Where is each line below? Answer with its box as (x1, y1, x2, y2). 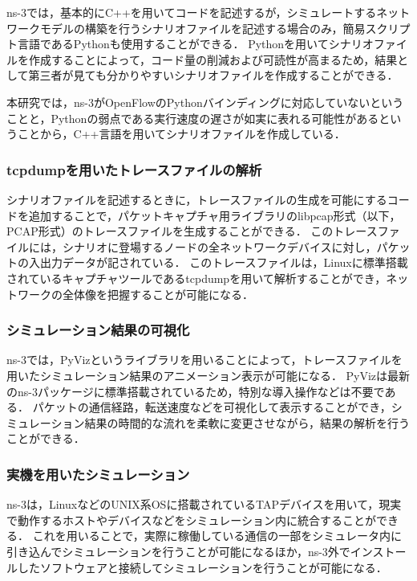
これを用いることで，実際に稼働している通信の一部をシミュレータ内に (32, 527, 402, 544)
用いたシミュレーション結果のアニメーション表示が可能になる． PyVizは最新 (6, 366, 411, 383)
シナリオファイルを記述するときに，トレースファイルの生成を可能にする (6, 190, 387, 207)
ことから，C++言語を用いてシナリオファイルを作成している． (17, 125, 346, 142)
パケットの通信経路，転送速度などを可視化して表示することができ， (32, 399, 391, 415)
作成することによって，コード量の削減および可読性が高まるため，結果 (28, 51, 398, 68)
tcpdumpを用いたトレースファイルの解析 (6, 159, 262, 179)
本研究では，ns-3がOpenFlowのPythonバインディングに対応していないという (6, 93, 404, 110)
